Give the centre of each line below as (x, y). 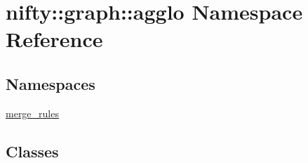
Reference (54, 39)
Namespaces (51, 83)
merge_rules (32, 113)
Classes (32, 151)
